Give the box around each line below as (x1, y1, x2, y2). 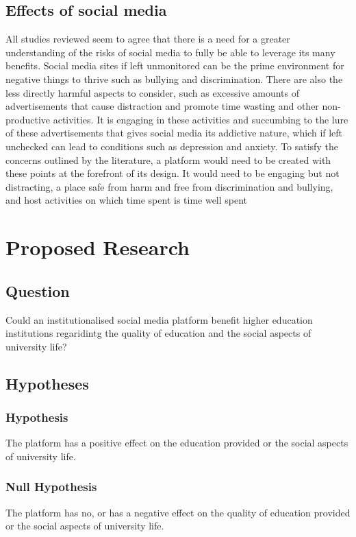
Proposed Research (5, 233, 190, 261)
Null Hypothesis (5, 478, 97, 495)
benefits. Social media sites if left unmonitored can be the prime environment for (5, 58, 344, 73)
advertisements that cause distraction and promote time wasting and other (5, 99, 319, 113)
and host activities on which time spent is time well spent (5, 193, 248, 207)
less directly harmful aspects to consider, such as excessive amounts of (5, 85, 299, 99)
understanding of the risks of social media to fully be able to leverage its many (5, 45, 335, 59)
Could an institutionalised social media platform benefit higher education (5, 312, 313, 326)
